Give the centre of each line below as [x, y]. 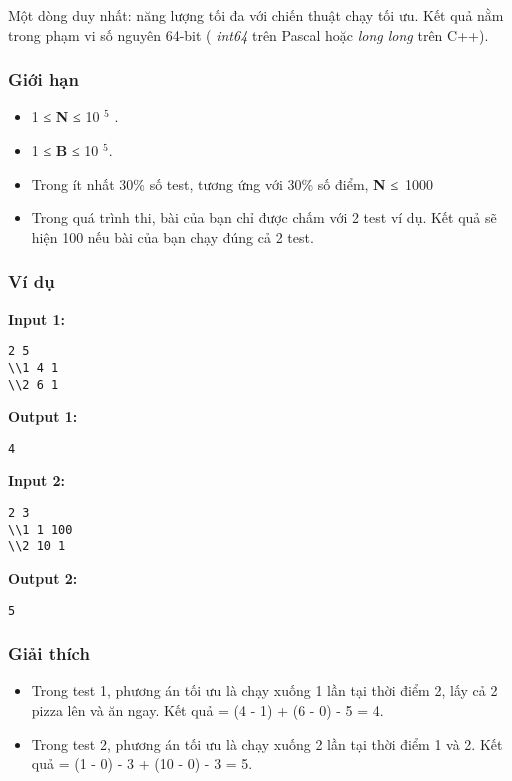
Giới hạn [43, 79]
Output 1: [43, 416]
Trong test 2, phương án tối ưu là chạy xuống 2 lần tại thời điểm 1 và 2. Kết [267, 743]
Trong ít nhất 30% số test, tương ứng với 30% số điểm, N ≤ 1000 [232, 183]
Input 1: [37, 318]
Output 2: [43, 577]
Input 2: [37, 480]
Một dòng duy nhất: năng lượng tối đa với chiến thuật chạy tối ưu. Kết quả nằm [256, 15]
